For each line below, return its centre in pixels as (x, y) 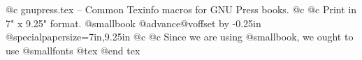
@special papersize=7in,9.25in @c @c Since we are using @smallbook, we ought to (180, 37)
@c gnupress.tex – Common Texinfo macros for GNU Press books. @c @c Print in (181, 9)
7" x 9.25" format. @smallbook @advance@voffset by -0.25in (133, 23)
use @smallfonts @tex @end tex (73, 50)
